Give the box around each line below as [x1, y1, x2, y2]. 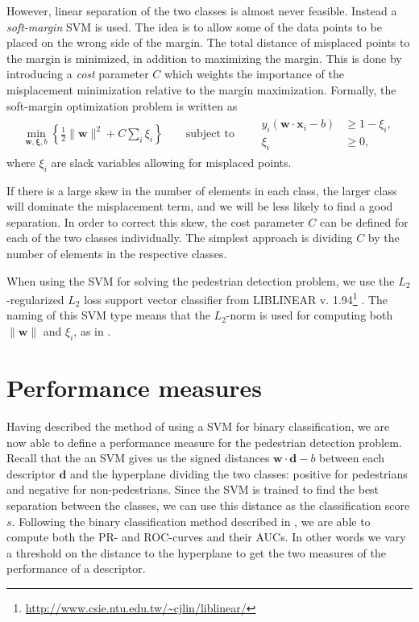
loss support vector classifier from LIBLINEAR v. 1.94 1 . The [84, 289, 388, 307]
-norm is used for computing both [226, 307, 393, 324]
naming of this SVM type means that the [6, 307, 210, 324]
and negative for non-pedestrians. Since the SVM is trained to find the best [6, 481, 380, 498]
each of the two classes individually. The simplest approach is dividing [6, 229, 353, 246]
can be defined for [319, 213, 409, 230]
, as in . [73, 323, 111, 340]
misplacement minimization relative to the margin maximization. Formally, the [6, 81, 396, 98]
